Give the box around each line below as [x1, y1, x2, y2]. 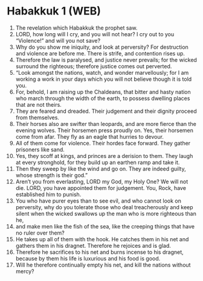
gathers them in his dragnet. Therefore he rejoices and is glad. [15, 242, 171, 249]
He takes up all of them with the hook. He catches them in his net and [15, 235, 189, 242]
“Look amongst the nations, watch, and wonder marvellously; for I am [15, 69, 189, 76]
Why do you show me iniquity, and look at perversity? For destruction [15, 43, 189, 51]
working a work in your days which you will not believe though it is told [15, 75, 192, 83]
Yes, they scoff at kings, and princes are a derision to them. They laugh [15, 152, 193, 159]
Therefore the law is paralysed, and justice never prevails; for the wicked [15, 56, 197, 63]
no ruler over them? [15, 229, 65, 236]
